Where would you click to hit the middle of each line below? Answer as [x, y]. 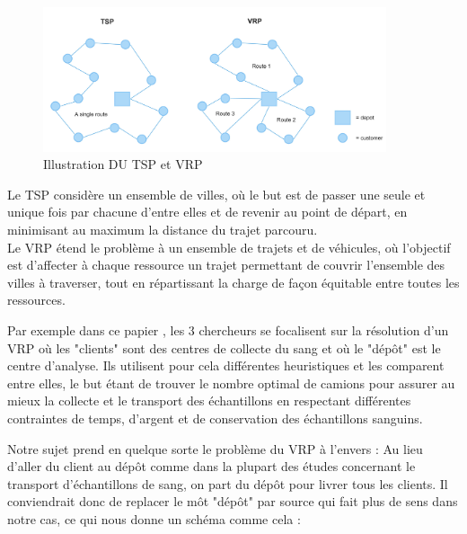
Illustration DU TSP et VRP [123, 164]
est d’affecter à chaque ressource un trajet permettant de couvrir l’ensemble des [226, 265]
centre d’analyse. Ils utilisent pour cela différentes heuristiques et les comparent [226, 365]
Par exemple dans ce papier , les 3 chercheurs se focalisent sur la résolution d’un [228, 329]
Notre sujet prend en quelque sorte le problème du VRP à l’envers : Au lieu [215, 448]
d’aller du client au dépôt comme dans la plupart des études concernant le [211, 466]
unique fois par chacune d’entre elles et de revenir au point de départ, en [207, 212]
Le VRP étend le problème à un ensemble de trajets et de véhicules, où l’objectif [229, 247]
